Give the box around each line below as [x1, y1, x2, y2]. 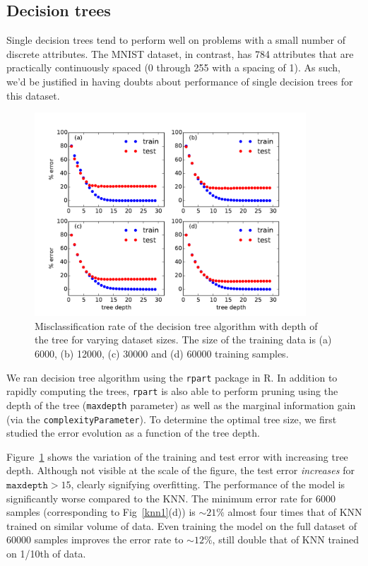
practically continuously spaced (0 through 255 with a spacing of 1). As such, [6, 60, 340, 75]
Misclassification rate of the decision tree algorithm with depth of [35, 318, 318, 333]
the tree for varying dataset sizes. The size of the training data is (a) [35, 332, 332, 347]
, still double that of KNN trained [212, 532, 360, 547]
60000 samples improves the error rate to [6, 532, 184, 547]
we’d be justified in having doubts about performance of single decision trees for [6, 73, 353, 88]
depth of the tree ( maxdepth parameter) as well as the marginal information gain [6, 397, 356, 412]
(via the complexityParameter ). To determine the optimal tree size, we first [6, 411, 337, 426]
